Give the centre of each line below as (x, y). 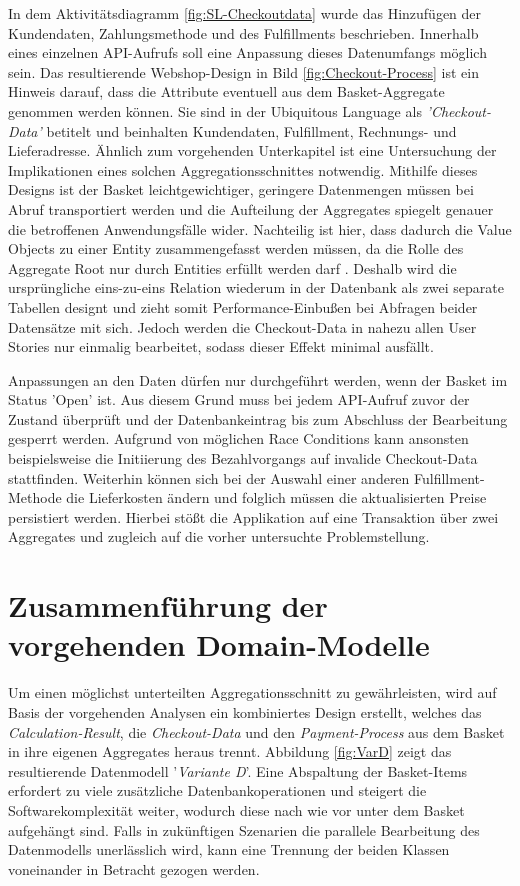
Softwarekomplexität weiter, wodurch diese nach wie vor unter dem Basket (236, 809)
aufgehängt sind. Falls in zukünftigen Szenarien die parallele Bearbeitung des (244, 829)
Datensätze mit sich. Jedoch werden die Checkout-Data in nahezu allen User (242, 326)
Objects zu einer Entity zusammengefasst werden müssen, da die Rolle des (236, 248)
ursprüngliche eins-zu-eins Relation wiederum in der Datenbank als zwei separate (256, 287)
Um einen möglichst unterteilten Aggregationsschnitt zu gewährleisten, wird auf (252, 692)
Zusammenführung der (168, 605)
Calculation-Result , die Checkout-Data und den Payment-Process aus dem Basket (256, 731)
